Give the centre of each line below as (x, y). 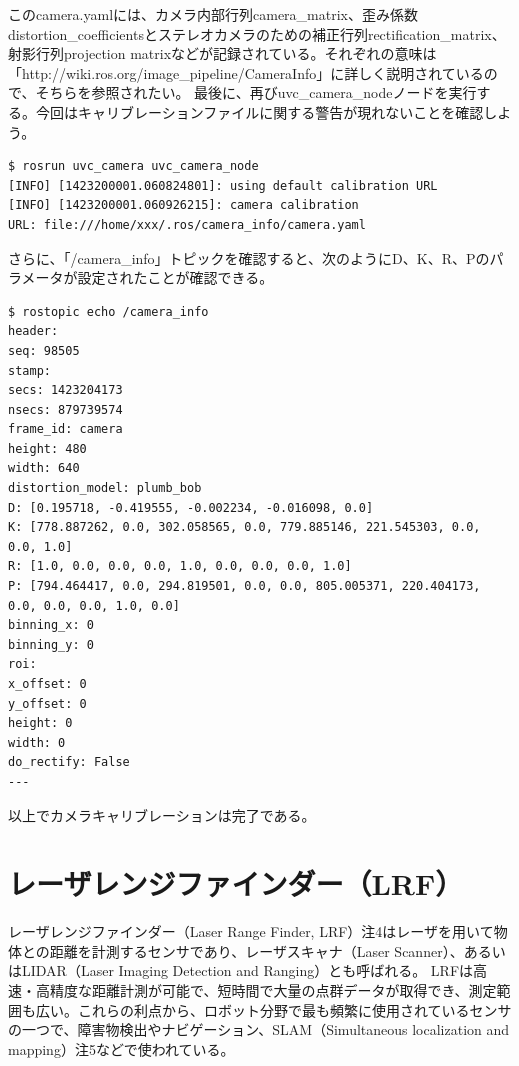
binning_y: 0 (51, 644)
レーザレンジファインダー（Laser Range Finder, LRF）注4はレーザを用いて (251, 931)
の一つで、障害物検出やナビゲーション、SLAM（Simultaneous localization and (259, 1029)
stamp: (29, 370)
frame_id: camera (65, 429)
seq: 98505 (44, 350)
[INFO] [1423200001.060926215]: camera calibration (183, 205)
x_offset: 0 (47, 684)
